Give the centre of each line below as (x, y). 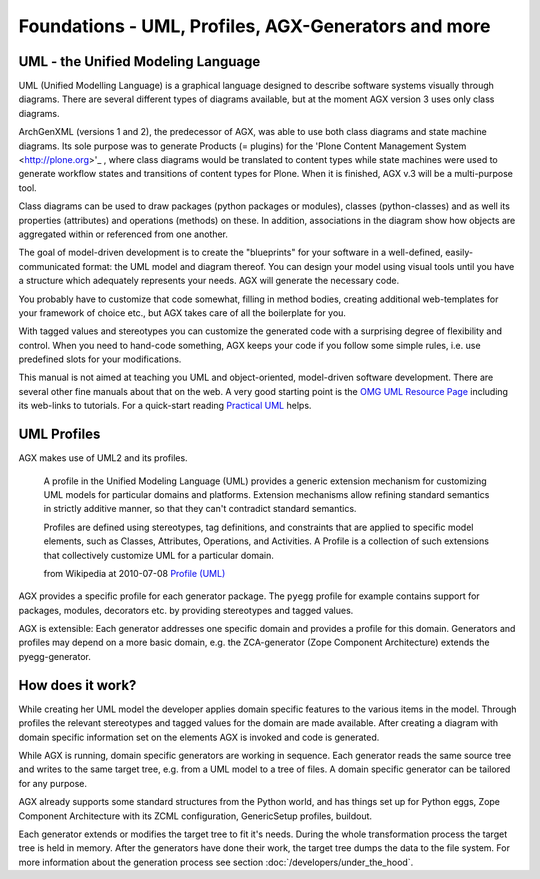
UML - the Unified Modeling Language (139, 61)
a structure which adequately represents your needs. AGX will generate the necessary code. (209, 281)
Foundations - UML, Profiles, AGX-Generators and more (254, 26)
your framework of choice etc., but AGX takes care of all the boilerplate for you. (182, 312)
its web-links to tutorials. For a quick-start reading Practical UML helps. (165, 406)
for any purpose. (52, 783)
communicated (49, 266)
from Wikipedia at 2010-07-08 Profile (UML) (134, 573)
